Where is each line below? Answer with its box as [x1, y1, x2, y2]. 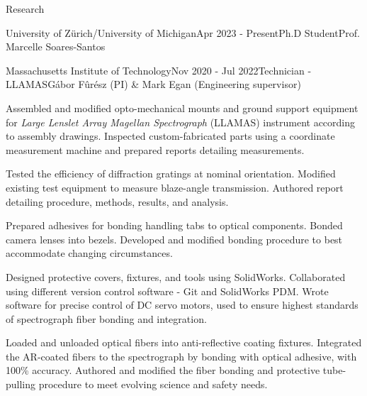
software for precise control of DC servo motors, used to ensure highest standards [6, 297, 358, 312]
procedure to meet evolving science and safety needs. [38, 377, 268, 392]
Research [6, 1, 45, 16]
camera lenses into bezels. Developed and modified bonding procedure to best [6, 231, 343, 246]
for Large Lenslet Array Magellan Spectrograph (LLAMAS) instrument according [6, 114, 356, 129]
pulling [6, 377, 36, 392]
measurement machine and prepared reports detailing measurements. [6, 142, 305, 157]
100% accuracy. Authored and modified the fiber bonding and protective [6, 363, 320, 378]
